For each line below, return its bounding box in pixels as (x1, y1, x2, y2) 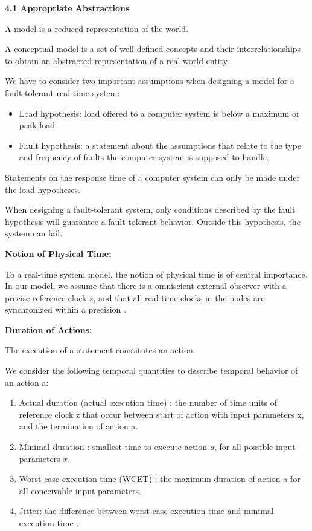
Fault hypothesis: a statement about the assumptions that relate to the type (19, 138, 302, 151)
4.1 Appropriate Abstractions (5, 2, 130, 14)
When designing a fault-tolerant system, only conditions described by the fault (5, 203, 296, 216)
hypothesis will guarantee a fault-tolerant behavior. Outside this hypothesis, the (5, 215, 301, 227)
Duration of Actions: (5, 323, 92, 336)
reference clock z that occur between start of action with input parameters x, (19, 408, 304, 420)
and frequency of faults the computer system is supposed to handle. (19, 151, 269, 163)
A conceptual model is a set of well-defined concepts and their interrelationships (5, 42, 301, 55)
